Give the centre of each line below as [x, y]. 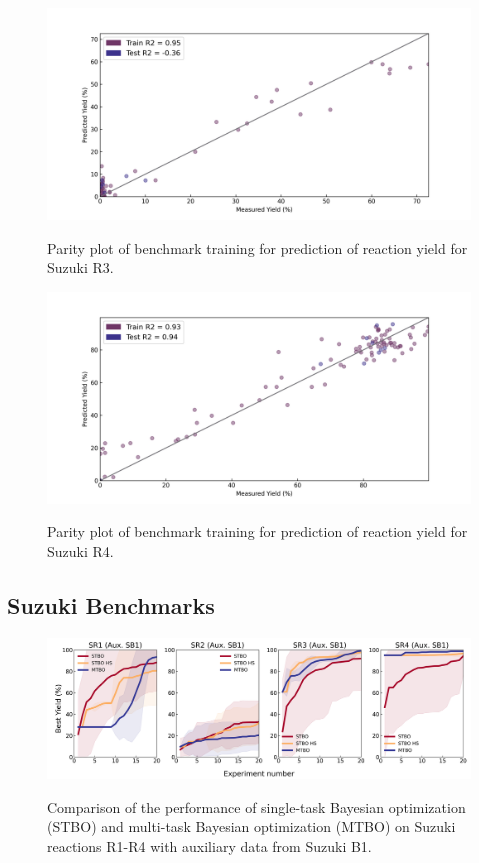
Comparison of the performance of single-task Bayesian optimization [256, 806]
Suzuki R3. [80, 267]
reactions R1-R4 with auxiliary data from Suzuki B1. [209, 845]
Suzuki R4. [80, 550]
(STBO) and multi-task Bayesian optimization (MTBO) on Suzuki [251, 826]
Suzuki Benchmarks [111, 604]
